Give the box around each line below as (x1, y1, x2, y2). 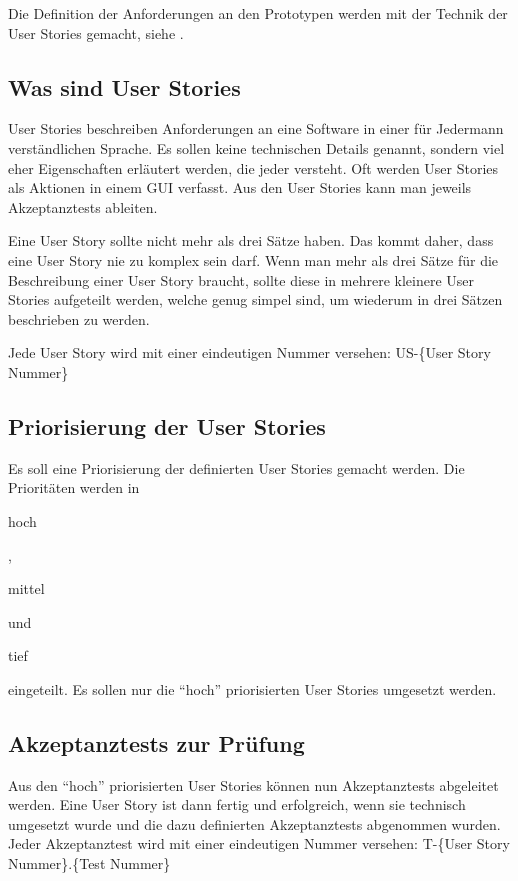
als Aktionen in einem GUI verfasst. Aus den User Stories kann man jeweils (8, 177, 472, 198)
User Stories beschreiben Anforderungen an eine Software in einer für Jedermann (8, 118, 504, 139)
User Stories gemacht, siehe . (8, 22, 184, 43)
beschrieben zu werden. (8, 308, 150, 329)
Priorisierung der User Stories (8, 410, 326, 441)
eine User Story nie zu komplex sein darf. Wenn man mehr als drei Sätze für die (8, 249, 499, 270)
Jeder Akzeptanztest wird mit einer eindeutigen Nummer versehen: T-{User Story (8, 833, 510, 854)
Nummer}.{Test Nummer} (8, 853, 171, 874)
